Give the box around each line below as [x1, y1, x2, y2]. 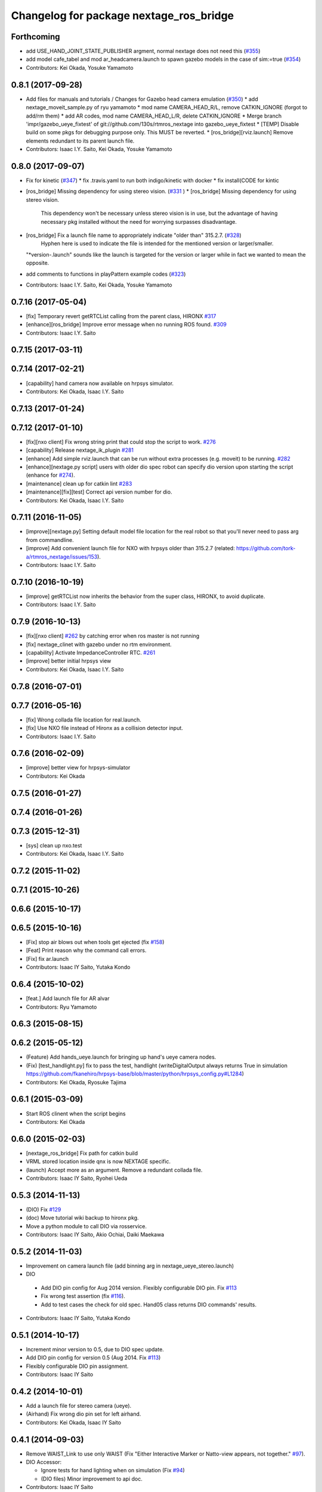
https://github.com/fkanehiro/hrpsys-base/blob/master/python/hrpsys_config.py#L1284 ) [26, 1070, 244, 1077]
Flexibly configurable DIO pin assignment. [26, 1362, 129, 1370]
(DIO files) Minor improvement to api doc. [41, 1475, 143, 1482]
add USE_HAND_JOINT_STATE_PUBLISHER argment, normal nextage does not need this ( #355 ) [26, 48, 261, 55]
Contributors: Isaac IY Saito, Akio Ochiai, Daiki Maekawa [26, 1231, 165, 1238]
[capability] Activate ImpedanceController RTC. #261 [26, 649, 156, 656]
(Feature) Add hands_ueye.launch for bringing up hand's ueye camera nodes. [26, 1053, 216, 1061]
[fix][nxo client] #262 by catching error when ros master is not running [26, 633, 200, 640]
